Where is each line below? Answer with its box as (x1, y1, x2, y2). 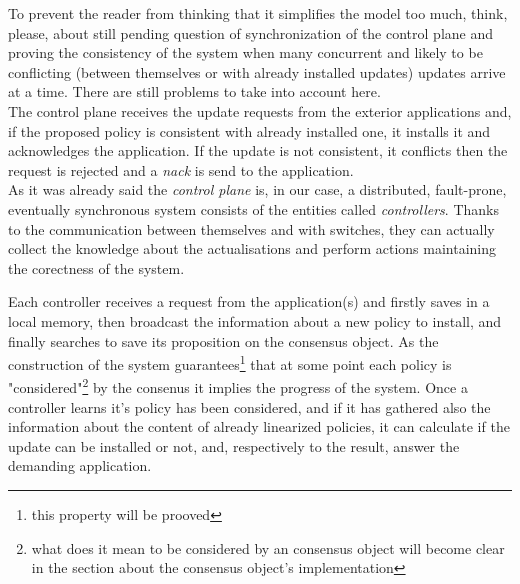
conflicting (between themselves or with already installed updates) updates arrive (8, 61, 506, 82)
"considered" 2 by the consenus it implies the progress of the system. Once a (8, 374, 468, 397)
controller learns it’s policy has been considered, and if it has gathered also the (8, 396, 491, 417)
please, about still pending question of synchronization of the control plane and (8, 22, 493, 43)
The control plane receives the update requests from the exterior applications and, (8, 100, 512, 121)
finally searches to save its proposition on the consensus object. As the (8, 330, 439, 351)
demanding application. (8, 455, 152, 476)
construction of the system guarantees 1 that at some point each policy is (8, 351, 452, 374)
